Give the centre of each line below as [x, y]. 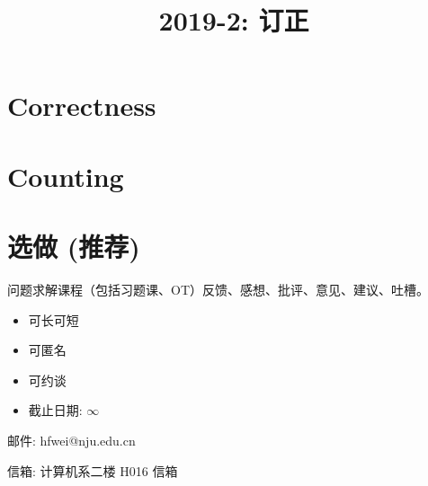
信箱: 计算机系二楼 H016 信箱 [93, 470]
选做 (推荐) [74, 247]
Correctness [82, 106]
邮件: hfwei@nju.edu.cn [71, 441]
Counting [66, 176]
